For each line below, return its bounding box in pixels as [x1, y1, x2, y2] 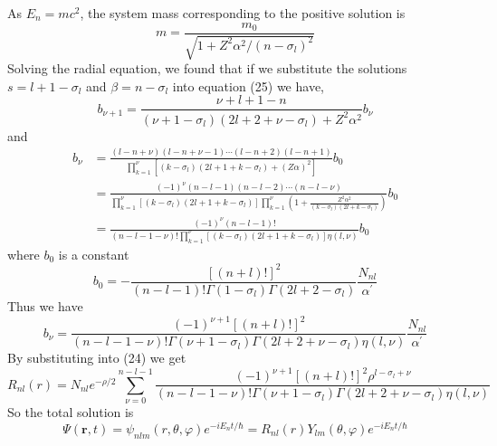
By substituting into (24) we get [7, 348, 186, 367]
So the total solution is [7, 403, 134, 422]
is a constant [58, 244, 129, 263]
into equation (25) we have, [172, 76, 324, 95]
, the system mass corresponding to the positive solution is [80, 4, 406, 22]
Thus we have [7, 297, 83, 315]
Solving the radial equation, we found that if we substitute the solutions [7, 59, 407, 78]
